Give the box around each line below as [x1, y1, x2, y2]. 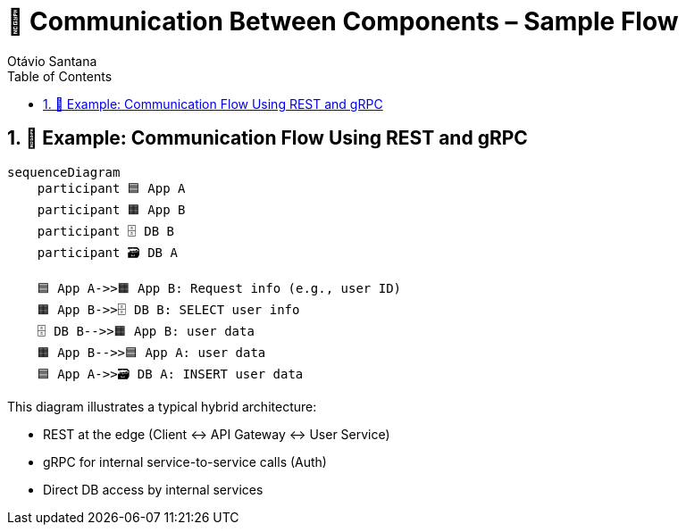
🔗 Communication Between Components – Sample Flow [7, 6, 679, 37]
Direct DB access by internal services [43, 481, 264, 497]
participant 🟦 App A [37, 180, 186, 195]
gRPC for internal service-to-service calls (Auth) [43, 453, 327, 470]
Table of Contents [7, 68, 113, 84]
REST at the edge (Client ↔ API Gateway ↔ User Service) [43, 426, 390, 442]
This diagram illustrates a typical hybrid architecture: [7, 398, 317, 414]
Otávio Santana [7, 53, 97, 69]
